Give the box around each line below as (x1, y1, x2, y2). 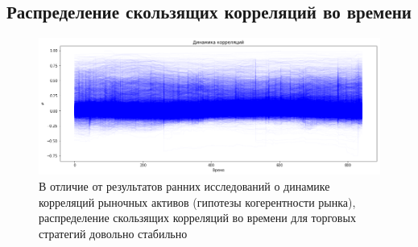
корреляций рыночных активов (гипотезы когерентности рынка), (39, 193, 356, 210)
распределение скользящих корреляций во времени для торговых (39, 209, 356, 226)
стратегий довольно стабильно (39, 224, 188, 241)
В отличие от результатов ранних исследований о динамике (39, 178, 330, 194)
